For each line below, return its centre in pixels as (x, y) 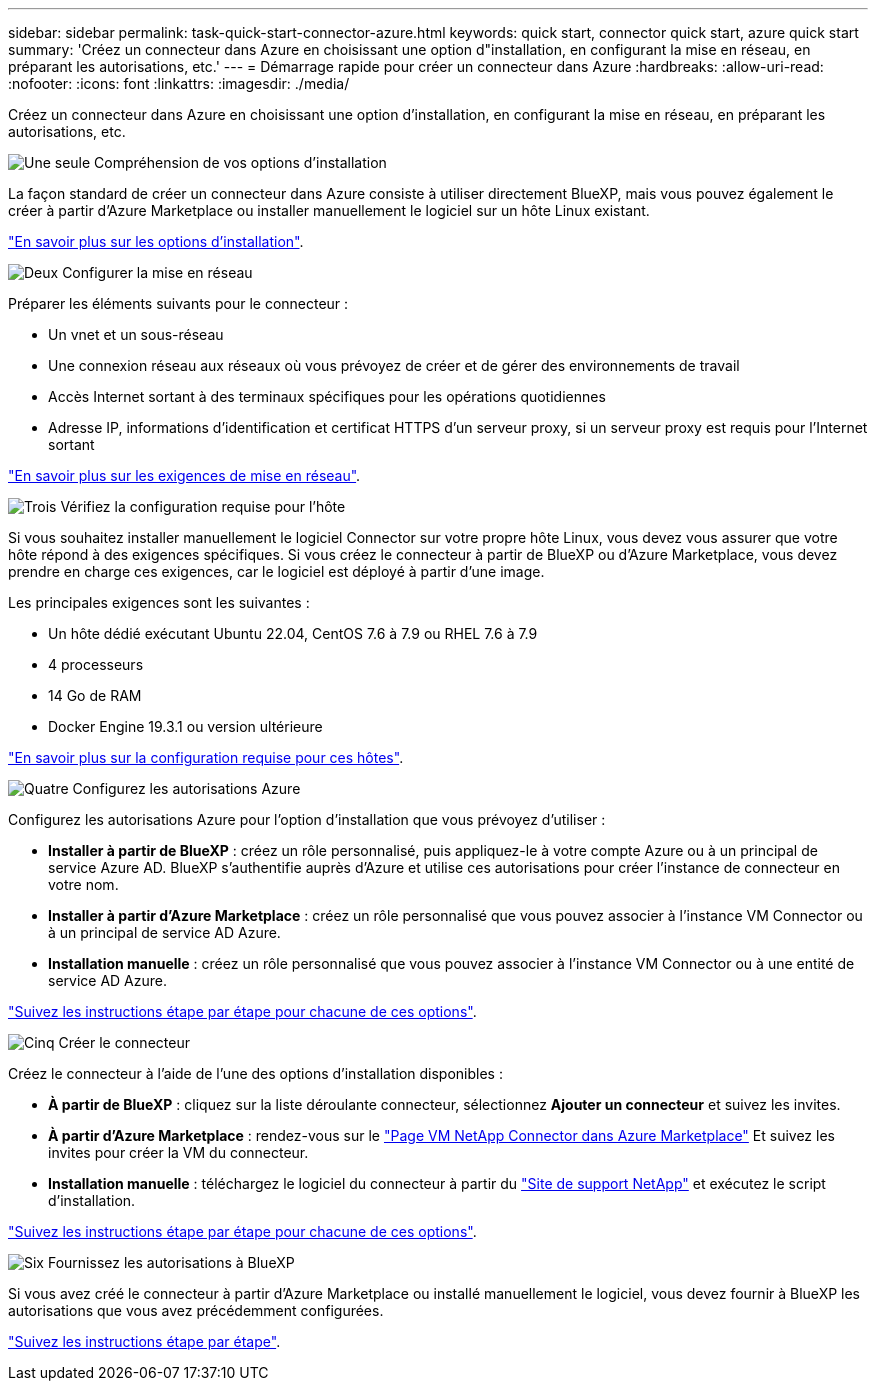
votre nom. (83, 884)
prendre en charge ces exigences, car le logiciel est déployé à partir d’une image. (276, 571)
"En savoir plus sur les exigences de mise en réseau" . (184, 475)
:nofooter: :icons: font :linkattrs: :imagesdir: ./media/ (179, 83)
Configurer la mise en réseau (157, 272)
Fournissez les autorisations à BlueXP (171, 1262)
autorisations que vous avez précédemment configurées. (196, 1310)
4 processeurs (96, 664)
